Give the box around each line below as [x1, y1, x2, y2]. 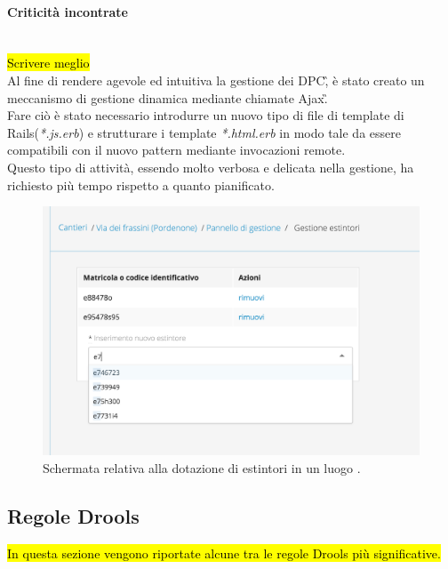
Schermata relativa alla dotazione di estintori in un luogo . [43, 459, 361, 477]
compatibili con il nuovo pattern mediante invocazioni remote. [7, 140, 346, 159]
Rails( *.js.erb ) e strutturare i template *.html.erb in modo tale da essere [7, 123, 401, 141]
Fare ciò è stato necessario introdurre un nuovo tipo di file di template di [7, 106, 404, 124]
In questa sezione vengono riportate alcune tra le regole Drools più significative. [7, 543, 441, 562]
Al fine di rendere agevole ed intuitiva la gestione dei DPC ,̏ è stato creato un [7, 70, 425, 89]
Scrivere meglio [7, 53, 90, 72]
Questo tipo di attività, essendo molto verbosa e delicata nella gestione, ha [7, 157, 414, 176]
